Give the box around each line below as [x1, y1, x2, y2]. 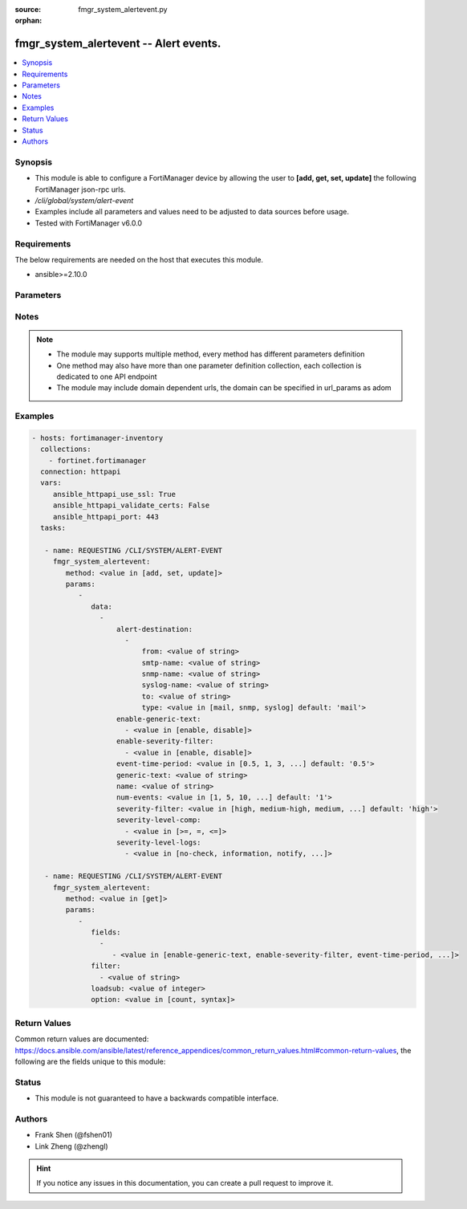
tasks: [40, 523, 67, 533]
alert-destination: [116, 625, 193, 633]
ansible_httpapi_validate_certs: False [52, 501, 210, 510]
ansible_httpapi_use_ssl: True [52, 490, 177, 499]
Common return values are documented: [14, 1034, 149, 1044]
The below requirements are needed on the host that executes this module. [14, 254, 264, 264]
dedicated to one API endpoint [56, 372, 157, 381]
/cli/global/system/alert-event [35, 195, 134, 205]
